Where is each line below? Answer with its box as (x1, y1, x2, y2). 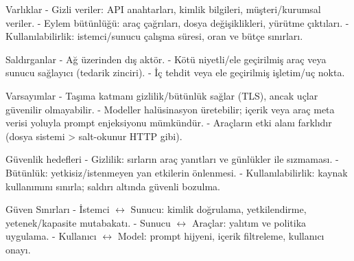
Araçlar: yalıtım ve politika (191, 215, 307, 229)
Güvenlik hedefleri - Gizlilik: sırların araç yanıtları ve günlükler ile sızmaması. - (5, 152, 339, 166)
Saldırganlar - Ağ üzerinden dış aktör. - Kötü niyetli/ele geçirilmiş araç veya (5, 52, 327, 66)
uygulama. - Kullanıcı (5, 229, 97, 243)
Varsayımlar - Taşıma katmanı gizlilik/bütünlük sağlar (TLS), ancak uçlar (5, 88, 318, 102)
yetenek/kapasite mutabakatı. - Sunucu (5, 215, 171, 229)
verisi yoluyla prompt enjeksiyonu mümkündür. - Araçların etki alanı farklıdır (5, 115, 332, 130)
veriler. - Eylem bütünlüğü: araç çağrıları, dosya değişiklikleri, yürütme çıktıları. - (5, 15, 349, 30)
